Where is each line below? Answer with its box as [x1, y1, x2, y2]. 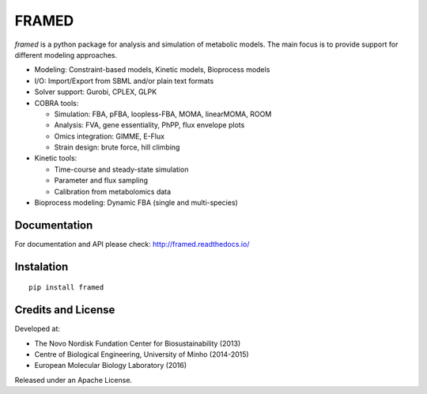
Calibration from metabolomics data [54, 187, 172, 196]
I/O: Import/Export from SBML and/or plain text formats [34, 76, 214, 85]
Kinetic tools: [34, 153, 77, 163]
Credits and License [14, 303, 115, 316]
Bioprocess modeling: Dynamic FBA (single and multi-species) [34, 198, 239, 207]
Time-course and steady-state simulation [54, 165, 189, 174]
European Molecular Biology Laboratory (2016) [34, 361, 187, 370]
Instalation [14, 260, 69, 273]
